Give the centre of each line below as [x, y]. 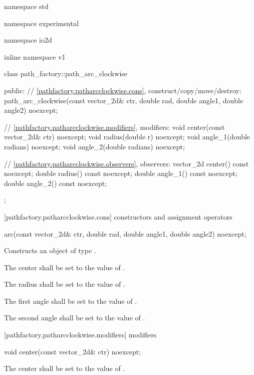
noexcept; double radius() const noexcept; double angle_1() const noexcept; [121, 173]
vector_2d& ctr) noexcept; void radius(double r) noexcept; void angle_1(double [127, 137]
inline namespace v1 [35, 56]
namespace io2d [28, 40]
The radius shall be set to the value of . [65, 284]
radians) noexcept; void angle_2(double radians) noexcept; [94, 146]
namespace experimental [42, 23]
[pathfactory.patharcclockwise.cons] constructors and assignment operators [118, 216]
